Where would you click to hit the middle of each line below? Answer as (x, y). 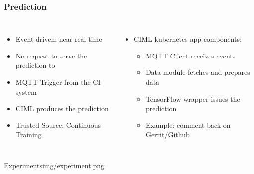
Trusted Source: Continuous (58, 125)
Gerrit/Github (168, 135)
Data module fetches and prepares (198, 72)
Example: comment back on (188, 125)
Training (29, 135)
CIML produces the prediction (62, 108)
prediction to (35, 65)
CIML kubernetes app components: (188, 39)
